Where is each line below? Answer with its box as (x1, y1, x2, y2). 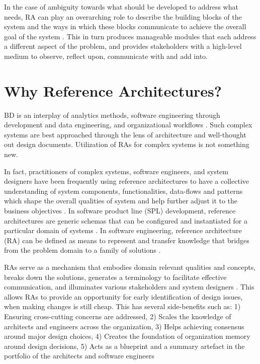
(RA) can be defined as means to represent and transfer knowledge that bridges (4, 235, 249, 245)
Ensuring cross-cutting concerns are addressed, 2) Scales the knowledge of (4, 311, 231, 321)
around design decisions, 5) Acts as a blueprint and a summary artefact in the (4, 340, 245, 351)
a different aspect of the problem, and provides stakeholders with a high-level (4, 41, 242, 51)
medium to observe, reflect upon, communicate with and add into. (4, 50, 208, 61)
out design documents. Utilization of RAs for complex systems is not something (4, 139, 249, 150)
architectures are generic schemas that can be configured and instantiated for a (4, 215, 247, 226)
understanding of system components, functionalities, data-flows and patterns (4, 185, 243, 196)
